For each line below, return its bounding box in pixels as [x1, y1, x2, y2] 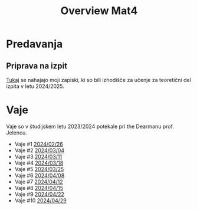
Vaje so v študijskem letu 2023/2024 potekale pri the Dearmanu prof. [6, 123, 174, 130]
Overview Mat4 [60, 4, 138, 18]
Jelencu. [6, 129, 28, 136]
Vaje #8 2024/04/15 [14, 184, 64, 191]
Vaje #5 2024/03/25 [14, 165, 64, 172]
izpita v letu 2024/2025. [6, 83, 65, 90]
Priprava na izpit [6, 61, 68, 71]
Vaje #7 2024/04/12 [14, 178, 63, 185]
